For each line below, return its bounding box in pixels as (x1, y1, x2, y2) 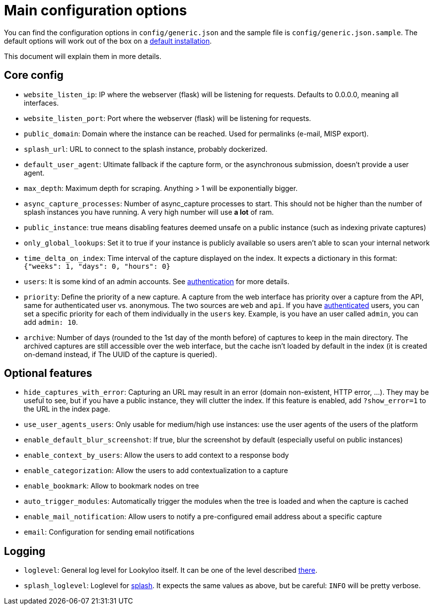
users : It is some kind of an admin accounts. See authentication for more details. (24, 277, 289, 286)
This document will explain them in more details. (4, 52, 162, 61)
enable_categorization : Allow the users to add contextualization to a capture (24, 466, 288, 475)
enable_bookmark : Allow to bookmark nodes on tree (24, 482, 199, 490)
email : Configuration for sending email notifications (24, 528, 195, 537)
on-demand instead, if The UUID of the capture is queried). (24, 350, 217, 359)
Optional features (4, 367, 92, 380)
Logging (4, 545, 46, 557)
